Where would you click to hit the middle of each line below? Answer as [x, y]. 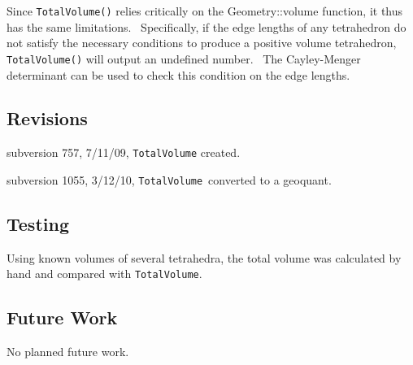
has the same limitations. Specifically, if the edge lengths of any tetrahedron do [206, 26]
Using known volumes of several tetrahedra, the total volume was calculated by [204, 257]
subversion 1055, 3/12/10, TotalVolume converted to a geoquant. [169, 179]
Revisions [47, 118]
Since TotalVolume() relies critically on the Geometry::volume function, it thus [205, 11]
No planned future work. [68, 352]
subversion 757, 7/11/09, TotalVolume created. [124, 152]
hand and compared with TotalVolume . [104, 274]
